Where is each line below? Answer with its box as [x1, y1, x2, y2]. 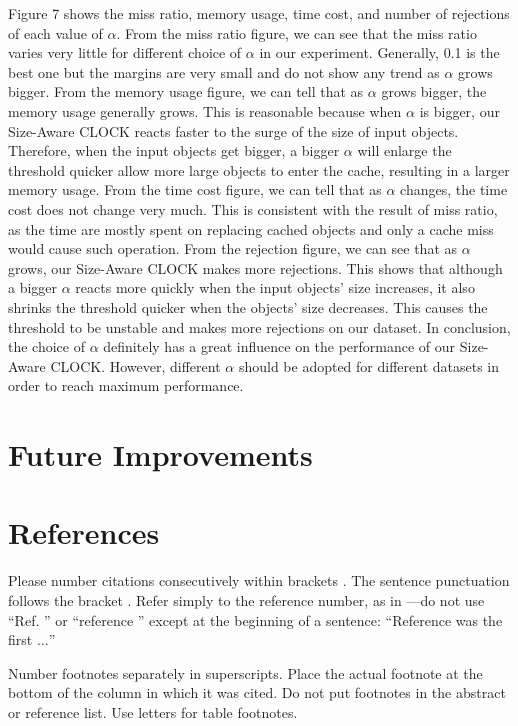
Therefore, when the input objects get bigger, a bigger [8, 140, 340, 161]
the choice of [8, 336, 85, 357]
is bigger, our [419, 100, 500, 121]
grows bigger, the [381, 81, 487, 102]
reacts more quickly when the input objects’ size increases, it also [75, 277, 475, 298]
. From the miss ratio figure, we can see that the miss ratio [116, 22, 477, 43]
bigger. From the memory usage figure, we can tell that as [8, 81, 364, 102]
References [8, 512, 160, 553]
